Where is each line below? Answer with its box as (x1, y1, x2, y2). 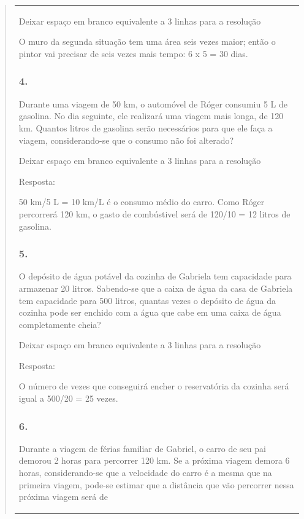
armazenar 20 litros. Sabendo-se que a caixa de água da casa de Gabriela (18, 281, 293, 294)
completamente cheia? (18, 318, 101, 330)
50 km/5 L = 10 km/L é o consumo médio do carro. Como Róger (18, 195, 265, 208)
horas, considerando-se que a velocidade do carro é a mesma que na (18, 466, 272, 479)
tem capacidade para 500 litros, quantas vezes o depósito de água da (18, 294, 276, 306)
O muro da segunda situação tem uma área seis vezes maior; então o (18, 35, 276, 48)
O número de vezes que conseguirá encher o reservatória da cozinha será (18, 380, 289, 392)
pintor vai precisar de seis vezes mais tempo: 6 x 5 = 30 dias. (18, 47, 248, 60)
